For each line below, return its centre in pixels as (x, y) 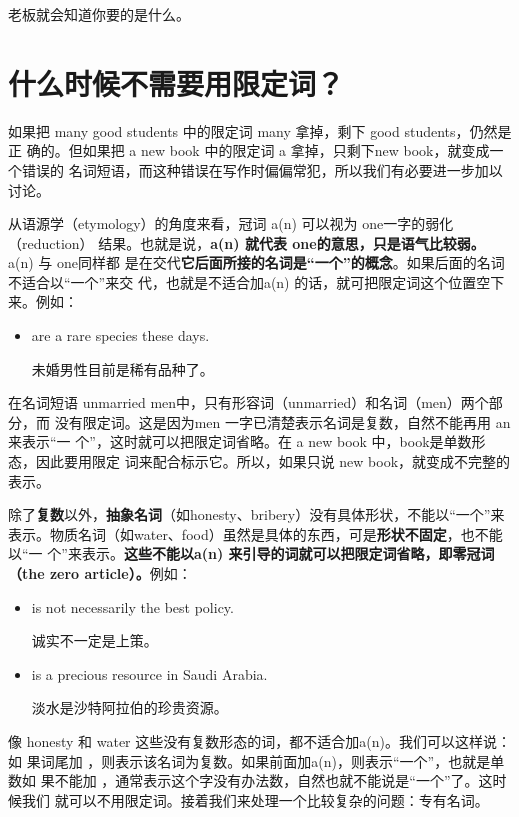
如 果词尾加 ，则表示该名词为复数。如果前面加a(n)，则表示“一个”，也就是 (249, 760)
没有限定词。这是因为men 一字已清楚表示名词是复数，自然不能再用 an (282, 421)
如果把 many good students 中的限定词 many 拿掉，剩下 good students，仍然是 (260, 130)
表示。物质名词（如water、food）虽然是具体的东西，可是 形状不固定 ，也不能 (255, 533)
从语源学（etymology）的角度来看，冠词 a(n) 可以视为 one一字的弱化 (231, 223)
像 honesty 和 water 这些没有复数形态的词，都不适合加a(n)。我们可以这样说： (259, 740)
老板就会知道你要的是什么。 (99, 14)
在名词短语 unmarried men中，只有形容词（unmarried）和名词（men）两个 (248, 402)
